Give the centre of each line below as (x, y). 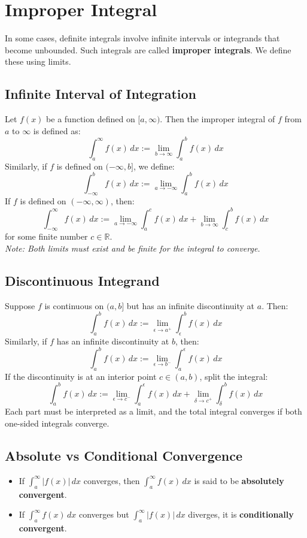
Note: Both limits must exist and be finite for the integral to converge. (133, 248)
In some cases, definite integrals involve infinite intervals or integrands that (142, 38)
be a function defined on (91, 119)
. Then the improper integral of (218, 119)
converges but (104, 514)
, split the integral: (234, 376)
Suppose (20, 305)
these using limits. (38, 61)
